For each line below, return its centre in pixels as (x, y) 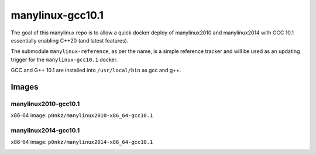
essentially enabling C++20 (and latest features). (70, 40)
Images (25, 87)
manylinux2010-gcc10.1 (45, 104)
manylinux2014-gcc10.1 (45, 131)
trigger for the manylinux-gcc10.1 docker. (64, 59)
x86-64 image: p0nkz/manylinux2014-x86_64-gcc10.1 (82, 142)
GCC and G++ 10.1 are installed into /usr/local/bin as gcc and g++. (96, 71)
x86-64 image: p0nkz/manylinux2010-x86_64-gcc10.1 (82, 115)
